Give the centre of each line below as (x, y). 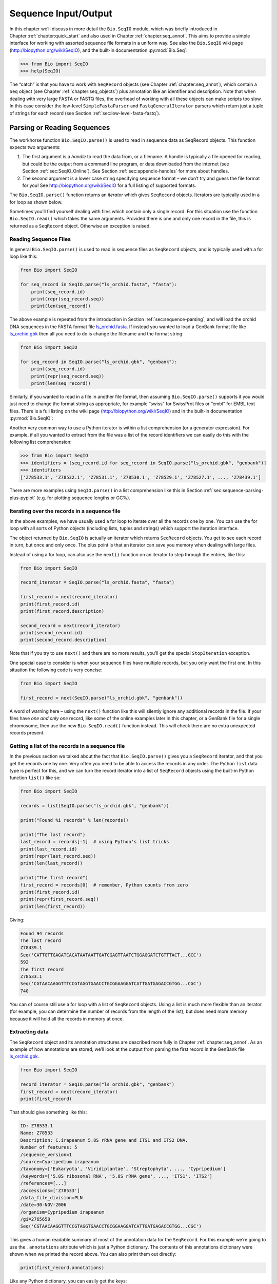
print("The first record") (54, 878)
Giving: (17, 920)
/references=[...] (43, 1183)
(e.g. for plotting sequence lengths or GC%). (83, 498)
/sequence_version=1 (46, 1155)
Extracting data (29, 1032)
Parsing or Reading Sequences (60, 128)
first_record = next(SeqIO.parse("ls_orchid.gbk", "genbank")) (102, 698)
